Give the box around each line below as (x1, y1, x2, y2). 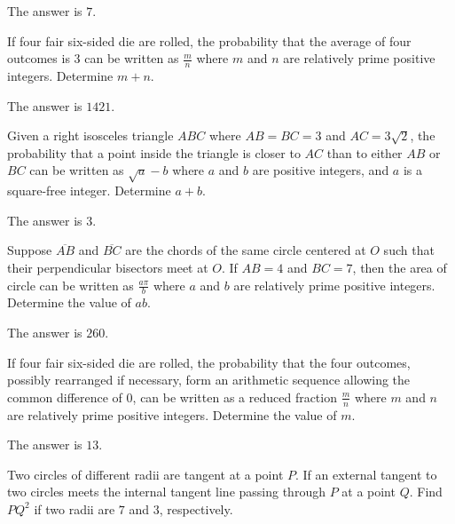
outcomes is (7, 49, 70, 67)
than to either (326, 143, 403, 162)
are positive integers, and (252, 161, 389, 179)
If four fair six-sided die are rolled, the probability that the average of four (7, 31, 412, 50)
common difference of (7, 387, 122, 406)
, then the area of (352, 258, 447, 276)
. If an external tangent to (295, 464, 437, 483)
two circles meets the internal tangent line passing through (7, 482, 326, 501)
